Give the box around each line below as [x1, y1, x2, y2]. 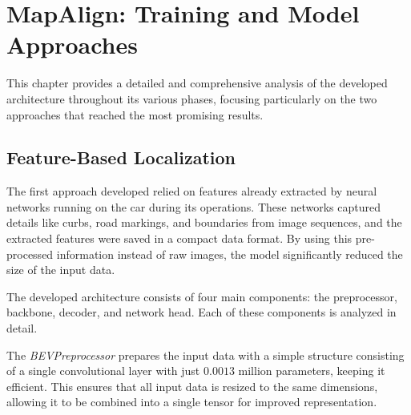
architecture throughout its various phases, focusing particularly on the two [6, 90, 377, 107]
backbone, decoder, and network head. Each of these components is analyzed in [6, 304, 397, 320]
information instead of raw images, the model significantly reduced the [56, 245, 403, 262]
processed [6, 245, 54, 262]
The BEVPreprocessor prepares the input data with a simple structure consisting [6, 346, 405, 363]
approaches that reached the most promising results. [6, 106, 264, 123]
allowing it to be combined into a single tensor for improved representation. [6, 393, 377, 410]
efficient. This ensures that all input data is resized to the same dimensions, [6, 377, 378, 394]
